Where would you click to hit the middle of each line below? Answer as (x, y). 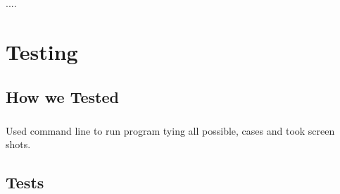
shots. (18, 144)
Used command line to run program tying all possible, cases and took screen (170, 130)
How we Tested (62, 96)
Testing (42, 52)
